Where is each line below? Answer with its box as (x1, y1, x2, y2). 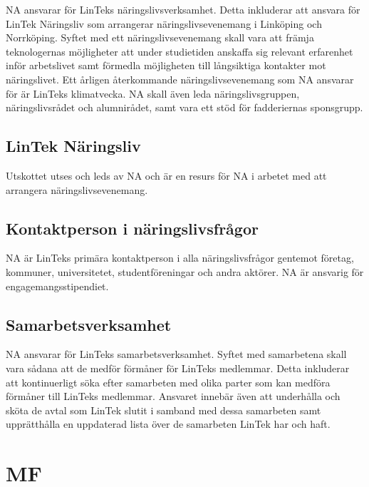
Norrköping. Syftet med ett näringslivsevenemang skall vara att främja (6, 30, 314, 45)
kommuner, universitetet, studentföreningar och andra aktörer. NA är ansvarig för (6, 264, 364, 279)
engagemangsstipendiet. (6, 278, 109, 293)
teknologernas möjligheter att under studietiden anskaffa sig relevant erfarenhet (6, 43, 353, 58)
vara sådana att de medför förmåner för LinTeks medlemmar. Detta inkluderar (6, 360, 350, 375)
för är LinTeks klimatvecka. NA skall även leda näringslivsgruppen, (6, 86, 300, 101)
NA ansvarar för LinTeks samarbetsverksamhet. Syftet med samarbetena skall (6, 347, 347, 362)
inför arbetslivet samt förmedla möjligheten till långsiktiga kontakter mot (6, 58, 326, 73)
